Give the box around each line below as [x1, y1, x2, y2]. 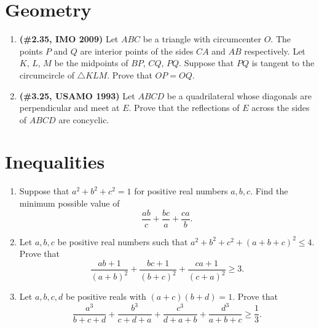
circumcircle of [19, 68, 74, 81]
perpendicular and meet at [19, 101, 120, 114]
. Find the [250, 185, 288, 197]
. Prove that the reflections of [128, 101, 240, 114]
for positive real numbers [134, 185, 228, 197]
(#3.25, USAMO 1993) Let [19, 89, 135, 102]
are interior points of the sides [80, 44, 194, 57]
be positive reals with [66, 290, 146, 303]
